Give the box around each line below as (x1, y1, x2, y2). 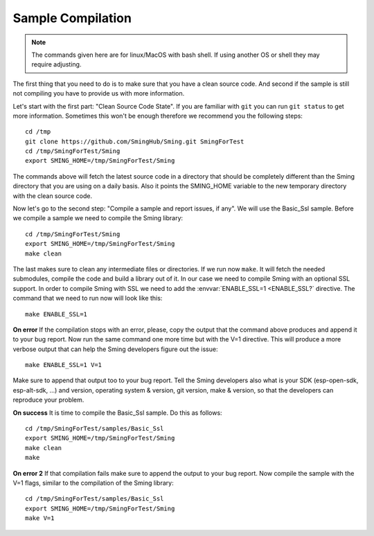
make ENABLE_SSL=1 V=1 (25, 361, 103, 369)
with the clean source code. (12, 191, 93, 200)
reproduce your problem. (12, 395, 84, 404)
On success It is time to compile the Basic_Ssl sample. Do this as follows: (12, 409, 222, 417)
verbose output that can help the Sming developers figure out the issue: (12, 345, 218, 353)
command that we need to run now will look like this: (12, 294, 163, 303)
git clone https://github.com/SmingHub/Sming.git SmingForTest (25, 137, 244, 145)
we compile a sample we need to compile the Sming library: (12, 214, 184, 222)
